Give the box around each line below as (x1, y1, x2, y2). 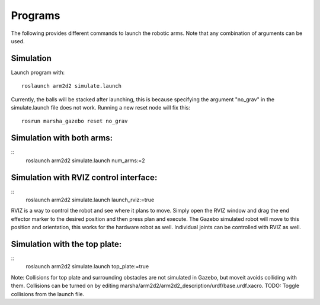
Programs (11, 9, 60, 22)
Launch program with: (11, 69, 65, 76)
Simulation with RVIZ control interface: (11, 172, 158, 182)
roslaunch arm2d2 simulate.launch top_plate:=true (25, 263, 149, 270)
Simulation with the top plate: (11, 239, 122, 249)
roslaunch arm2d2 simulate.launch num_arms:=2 (25, 157, 145, 164)
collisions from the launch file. (11, 290, 85, 297)
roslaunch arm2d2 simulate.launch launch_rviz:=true (25, 196, 155, 203)
